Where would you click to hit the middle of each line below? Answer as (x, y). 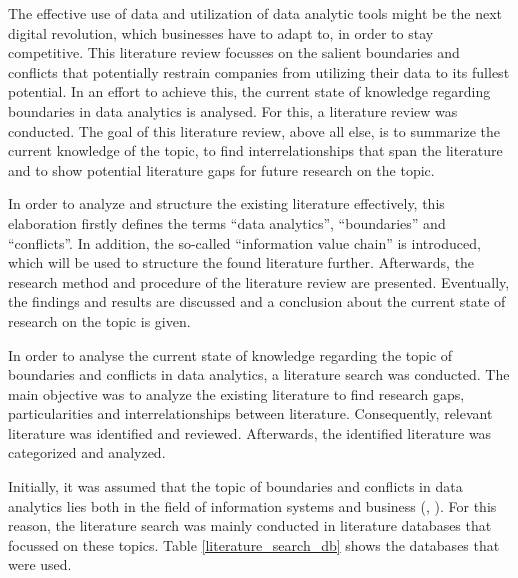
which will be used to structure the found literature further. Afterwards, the (241, 262)
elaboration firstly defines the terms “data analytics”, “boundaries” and (227, 222)
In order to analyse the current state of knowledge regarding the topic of (230, 354)
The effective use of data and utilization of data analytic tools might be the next (255, 13)
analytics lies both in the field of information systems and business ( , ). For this (252, 505)
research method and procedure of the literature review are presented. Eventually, (259, 281)
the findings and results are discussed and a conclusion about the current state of (257, 301)
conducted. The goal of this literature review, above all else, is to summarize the (254, 130)
